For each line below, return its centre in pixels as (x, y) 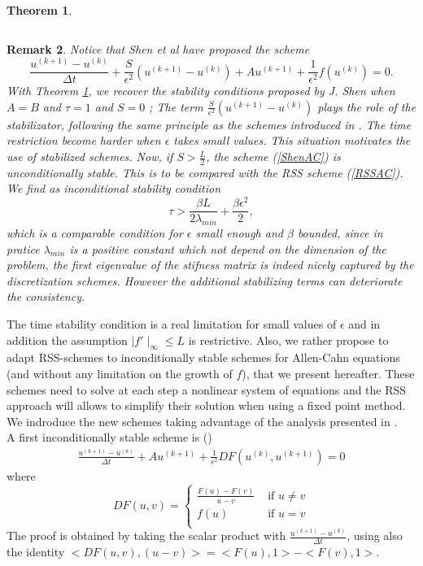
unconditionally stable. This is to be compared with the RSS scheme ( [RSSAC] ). (205, 172)
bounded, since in (340, 233)
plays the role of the (367, 106)
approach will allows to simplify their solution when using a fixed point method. (206, 405)
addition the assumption (67, 340)
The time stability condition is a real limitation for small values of (172, 323)
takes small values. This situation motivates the (292, 140)
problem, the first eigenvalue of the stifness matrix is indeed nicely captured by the (210, 265)
